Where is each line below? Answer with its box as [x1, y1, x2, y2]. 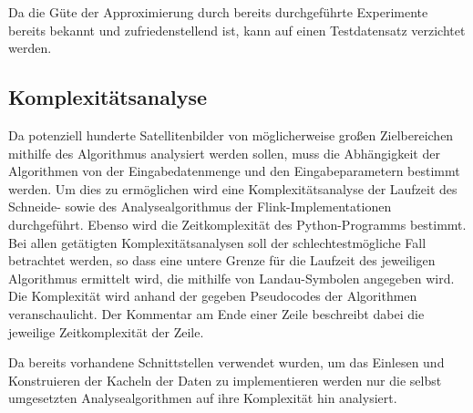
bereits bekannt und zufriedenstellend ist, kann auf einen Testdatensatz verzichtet [8, 20, 466, 39]
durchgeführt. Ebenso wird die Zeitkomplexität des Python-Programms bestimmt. [8, 214, 467, 233]
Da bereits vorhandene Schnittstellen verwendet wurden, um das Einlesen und [8, 353, 445, 372]
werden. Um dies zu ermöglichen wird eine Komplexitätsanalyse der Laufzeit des [8, 179, 458, 198]
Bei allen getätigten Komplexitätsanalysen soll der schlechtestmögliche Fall [8, 232, 427, 252]
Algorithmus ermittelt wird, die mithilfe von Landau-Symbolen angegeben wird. [8, 268, 455, 287]
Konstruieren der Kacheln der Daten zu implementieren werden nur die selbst [8, 370, 442, 389]
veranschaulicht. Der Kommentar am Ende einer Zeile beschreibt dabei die [8, 304, 425, 323]
